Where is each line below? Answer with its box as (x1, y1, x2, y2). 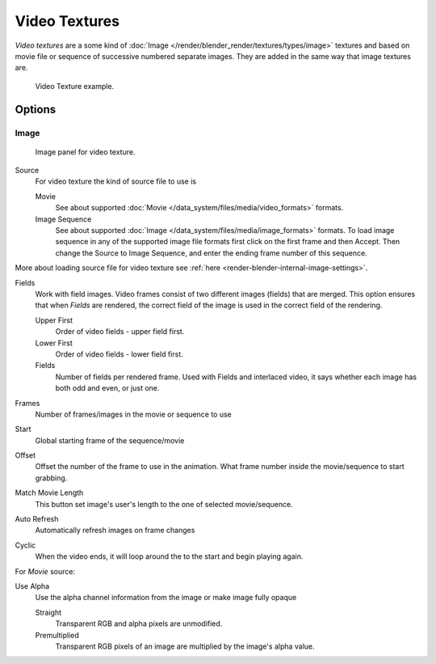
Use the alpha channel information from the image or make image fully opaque (35, 593, 297, 603)
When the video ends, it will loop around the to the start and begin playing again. (35, 552, 304, 561)
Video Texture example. (35, 81, 115, 91)
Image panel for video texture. (35, 146, 136, 157)
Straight (35, 607, 62, 617)
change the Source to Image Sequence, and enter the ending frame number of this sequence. (55, 247, 367, 258)
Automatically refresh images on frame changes (35, 526, 195, 535)
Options (15, 102, 57, 116)
